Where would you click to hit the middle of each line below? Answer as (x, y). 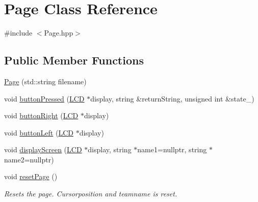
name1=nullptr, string (172, 149)
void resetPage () (31, 176)
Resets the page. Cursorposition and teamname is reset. (91, 194)
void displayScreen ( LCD (43, 149)
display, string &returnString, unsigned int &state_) (172, 98)
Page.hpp (59, 33)
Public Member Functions (74, 60)
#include (18, 33)
